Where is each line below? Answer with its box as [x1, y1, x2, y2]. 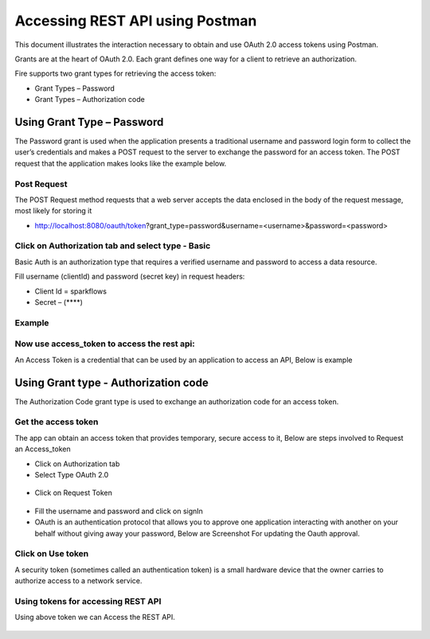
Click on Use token [14, 548, 89, 559]
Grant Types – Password [34, 84, 115, 93]
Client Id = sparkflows [34, 286, 107, 296]
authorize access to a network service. [14, 576, 143, 586]
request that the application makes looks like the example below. [14, 158, 227, 168]
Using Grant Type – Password [14, 115, 164, 129]
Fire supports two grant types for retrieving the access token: [14, 68, 217, 79]
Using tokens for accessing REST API [14, 595, 162, 606]
